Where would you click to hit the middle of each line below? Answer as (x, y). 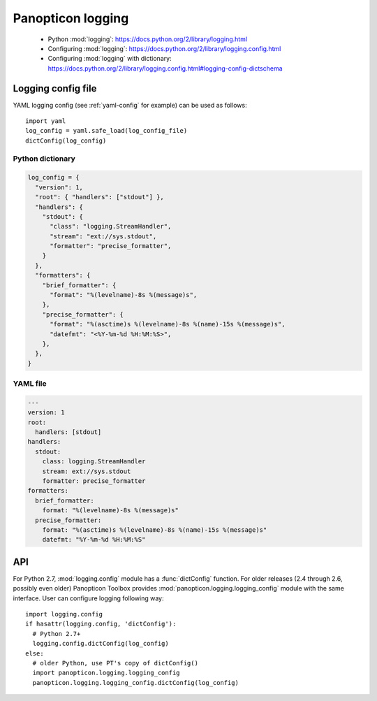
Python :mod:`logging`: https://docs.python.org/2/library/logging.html (148, 39)
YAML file (30, 384)
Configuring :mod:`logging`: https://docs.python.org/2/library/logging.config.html (164, 48)
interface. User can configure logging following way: (88, 598)
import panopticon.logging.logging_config (106, 673)
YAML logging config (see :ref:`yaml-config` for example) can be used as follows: (130, 105)
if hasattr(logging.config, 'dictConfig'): (101, 624)
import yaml (46, 121)
